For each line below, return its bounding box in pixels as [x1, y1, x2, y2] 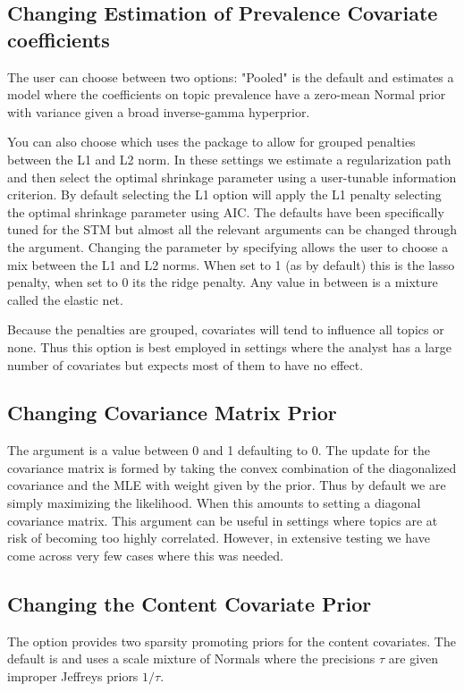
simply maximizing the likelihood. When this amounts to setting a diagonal [7, 494, 421, 512]
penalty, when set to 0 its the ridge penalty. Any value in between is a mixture [7, 273, 438, 291]
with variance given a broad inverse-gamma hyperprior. [7, 102, 310, 121]
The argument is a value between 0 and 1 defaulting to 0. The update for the [7, 441, 431, 460]
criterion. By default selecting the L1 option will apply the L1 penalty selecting [7, 185, 442, 204]
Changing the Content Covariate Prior [7, 589, 372, 617]
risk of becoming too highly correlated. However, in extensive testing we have [7, 528, 430, 547]
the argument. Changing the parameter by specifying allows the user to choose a [7, 237, 449, 256]
